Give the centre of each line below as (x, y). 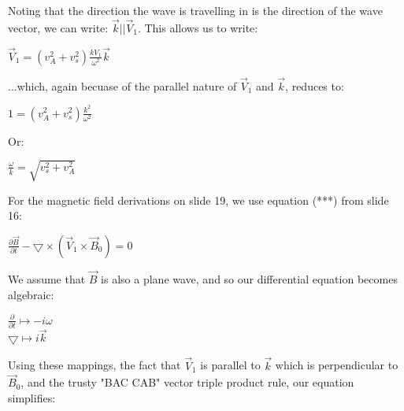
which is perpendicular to (337, 365)
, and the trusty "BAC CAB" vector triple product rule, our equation (187, 382)
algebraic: (31, 294)
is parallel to (230, 365)
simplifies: (32, 397)
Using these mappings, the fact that (95, 365)
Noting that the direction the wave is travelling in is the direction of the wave (195, 10)
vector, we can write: (58, 27)
